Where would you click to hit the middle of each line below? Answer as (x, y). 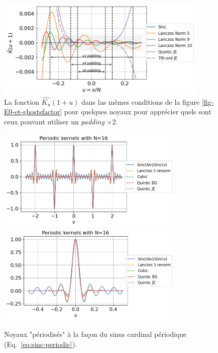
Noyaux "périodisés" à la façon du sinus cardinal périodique (95, 334)
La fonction (22, 101)
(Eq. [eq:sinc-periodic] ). (41, 344)
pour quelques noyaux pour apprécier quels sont (138, 112)
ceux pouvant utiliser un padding (54, 121)
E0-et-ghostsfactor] (33, 112)
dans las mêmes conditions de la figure (141, 101)
